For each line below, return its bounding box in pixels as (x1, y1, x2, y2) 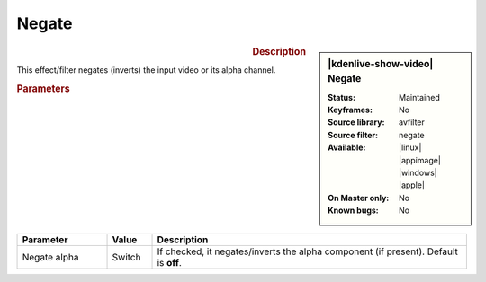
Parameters (16, 82, 71, 94)
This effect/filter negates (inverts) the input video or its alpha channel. (16, 64, 276, 75)
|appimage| (399, 154, 441, 165)
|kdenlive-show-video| (328, 57, 434, 70)
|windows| (399, 167, 437, 179)
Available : (328, 142, 366, 153)
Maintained (399, 92, 441, 102)
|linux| (399, 142, 422, 153)
